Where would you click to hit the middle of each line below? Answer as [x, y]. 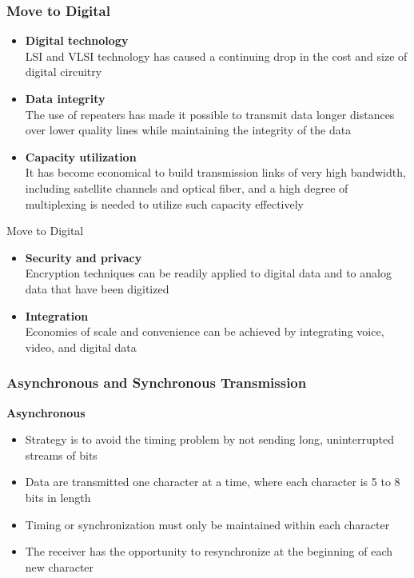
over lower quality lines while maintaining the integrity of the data [188, 130]
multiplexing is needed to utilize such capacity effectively [164, 203]
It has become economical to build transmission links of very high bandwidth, [215, 172]
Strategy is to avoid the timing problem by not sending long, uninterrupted [209, 439]
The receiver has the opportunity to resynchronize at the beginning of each [209, 551]
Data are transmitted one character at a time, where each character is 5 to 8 [213, 482]
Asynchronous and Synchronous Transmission [157, 383]
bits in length [58, 497]
